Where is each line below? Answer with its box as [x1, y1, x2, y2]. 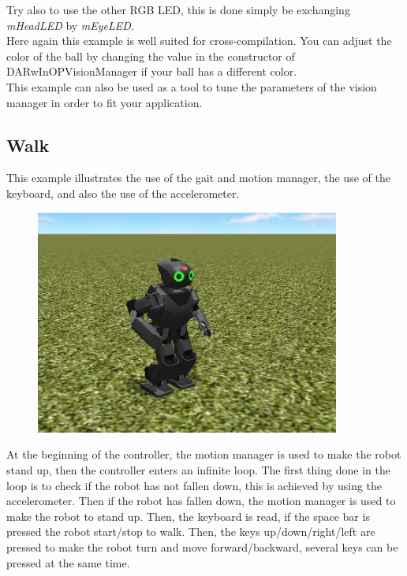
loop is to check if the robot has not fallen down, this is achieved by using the [6, 477, 383, 493]
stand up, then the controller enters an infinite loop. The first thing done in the [6, 461, 390, 478]
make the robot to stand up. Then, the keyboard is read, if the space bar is [6, 507, 370, 524]
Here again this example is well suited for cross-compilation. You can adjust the [6, 32, 392, 49]
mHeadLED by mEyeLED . [6, 17, 134, 33]
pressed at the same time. [6, 554, 130, 570]
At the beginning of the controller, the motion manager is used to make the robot [6, 446, 401, 463]
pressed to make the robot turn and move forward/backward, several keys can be [6, 538, 398, 555]
